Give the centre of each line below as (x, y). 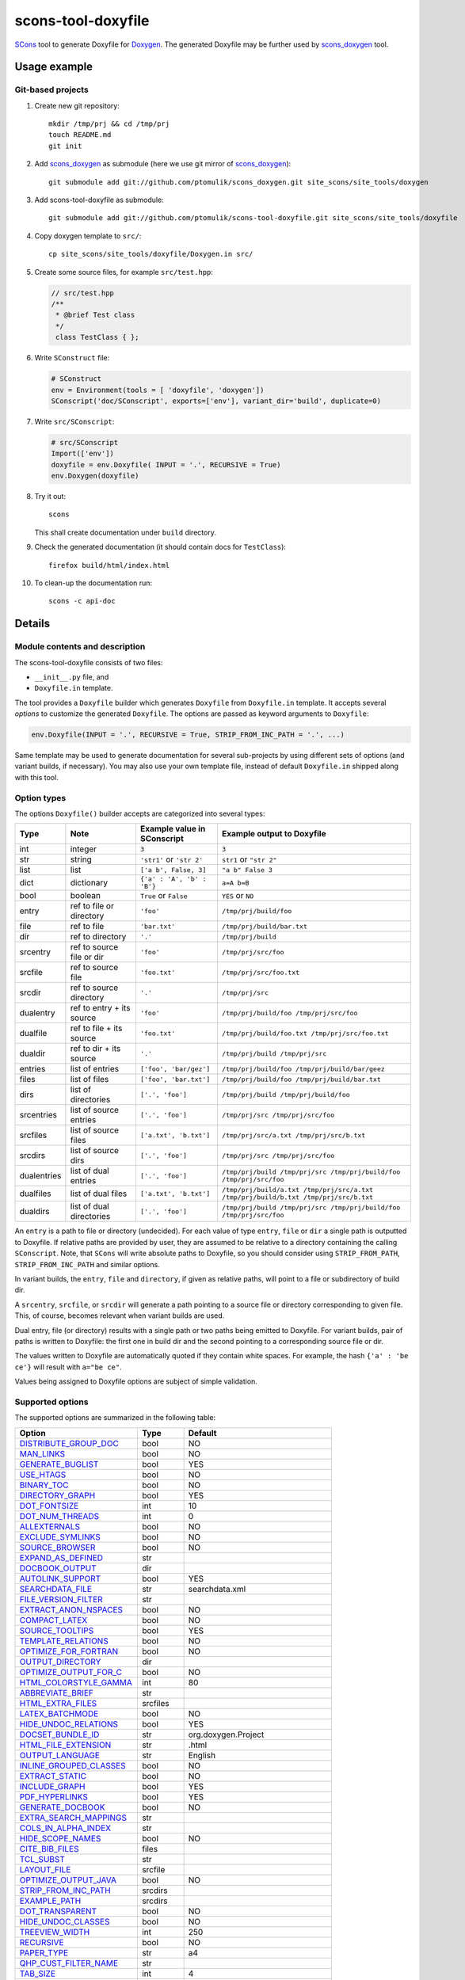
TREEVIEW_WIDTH (55, 1932)
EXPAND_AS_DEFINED (61, 1558)
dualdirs (34, 1212)
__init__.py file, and (72, 676)
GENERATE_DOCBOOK (62, 1807)
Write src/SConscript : (74, 421)
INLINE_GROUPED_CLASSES (72, 1765)
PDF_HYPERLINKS (54, 1796)
